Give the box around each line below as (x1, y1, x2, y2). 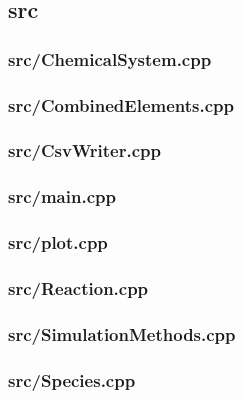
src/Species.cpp (8, 367, 136, 392)
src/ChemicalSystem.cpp (8, 46, 212, 71)
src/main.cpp (8, 184, 116, 209)
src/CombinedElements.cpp (8, 92, 234, 117)
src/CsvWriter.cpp (8, 138, 161, 163)
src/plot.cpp (8, 230, 108, 255)
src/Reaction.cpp (8, 275, 149, 300)
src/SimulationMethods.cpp (8, 321, 236, 346)
